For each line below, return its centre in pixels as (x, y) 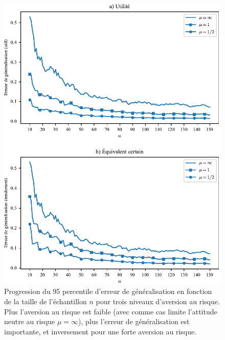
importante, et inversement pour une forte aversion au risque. (100, 331)
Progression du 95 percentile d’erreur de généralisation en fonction (108, 291)
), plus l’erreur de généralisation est (134, 321)
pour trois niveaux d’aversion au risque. (158, 301)
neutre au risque (30, 321)
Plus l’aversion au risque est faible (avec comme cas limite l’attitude (111, 311)
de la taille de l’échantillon (46, 301)
